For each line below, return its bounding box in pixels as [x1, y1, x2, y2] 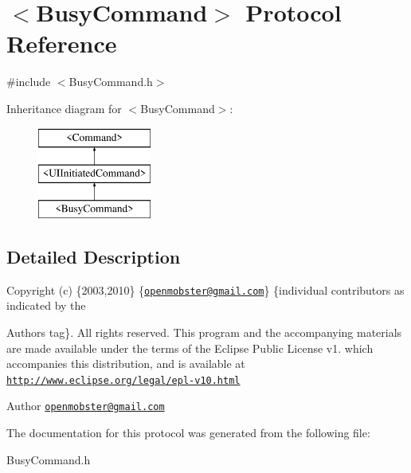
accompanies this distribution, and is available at [6, 355, 245, 372]
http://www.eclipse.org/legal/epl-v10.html [6, 374, 241, 386]
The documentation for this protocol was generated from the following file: [6, 424, 370, 441]
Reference [6, 27, 117, 60]
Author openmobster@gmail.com [6, 397, 165, 414]
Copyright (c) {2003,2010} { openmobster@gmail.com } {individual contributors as [6, 281, 405, 298]
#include [6, 73, 51, 90]
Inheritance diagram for [6, 100, 122, 116]
